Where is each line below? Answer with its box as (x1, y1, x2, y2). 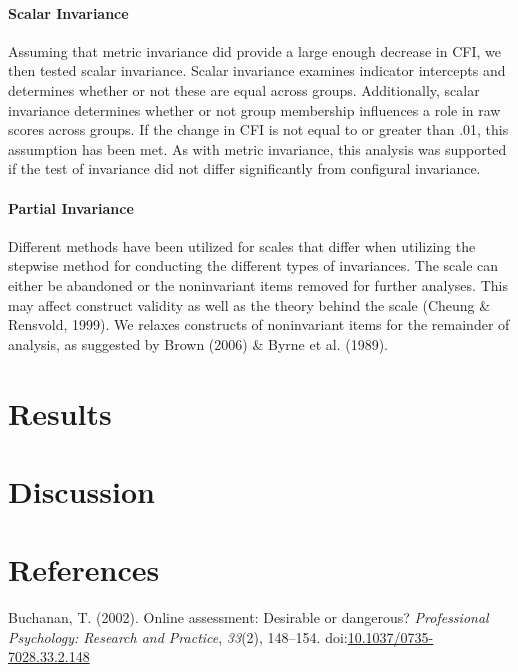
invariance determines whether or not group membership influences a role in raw (8, 99, 501, 120)
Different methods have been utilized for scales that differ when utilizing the (8, 235, 476, 256)
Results (8, 392, 112, 433)
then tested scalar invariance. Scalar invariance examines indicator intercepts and (8, 60, 506, 81)
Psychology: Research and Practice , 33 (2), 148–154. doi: (8, 626, 348, 647)
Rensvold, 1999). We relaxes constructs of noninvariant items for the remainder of (8, 314, 510, 335)
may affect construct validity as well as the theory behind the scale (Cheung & (8, 294, 491, 315)
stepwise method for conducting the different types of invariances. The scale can (8, 255, 499, 276)
